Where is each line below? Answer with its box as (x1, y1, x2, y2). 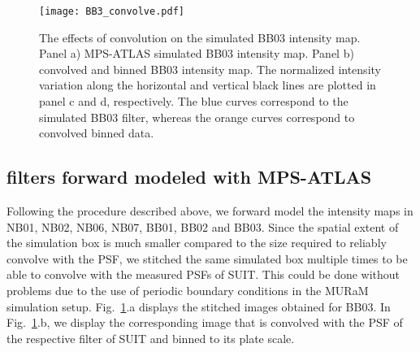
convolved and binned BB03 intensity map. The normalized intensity (39, 60, 381, 77)
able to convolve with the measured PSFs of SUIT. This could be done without (6, 266, 401, 283)
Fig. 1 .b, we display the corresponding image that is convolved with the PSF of (6, 314, 403, 331)
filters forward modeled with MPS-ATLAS (6, 164, 372, 189)
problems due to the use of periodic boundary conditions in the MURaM (6, 281, 369, 298)
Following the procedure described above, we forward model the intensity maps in (6, 202, 414, 219)
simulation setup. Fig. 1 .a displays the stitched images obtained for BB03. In (6, 298, 391, 315)
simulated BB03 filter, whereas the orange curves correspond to (39, 108, 355, 125)
